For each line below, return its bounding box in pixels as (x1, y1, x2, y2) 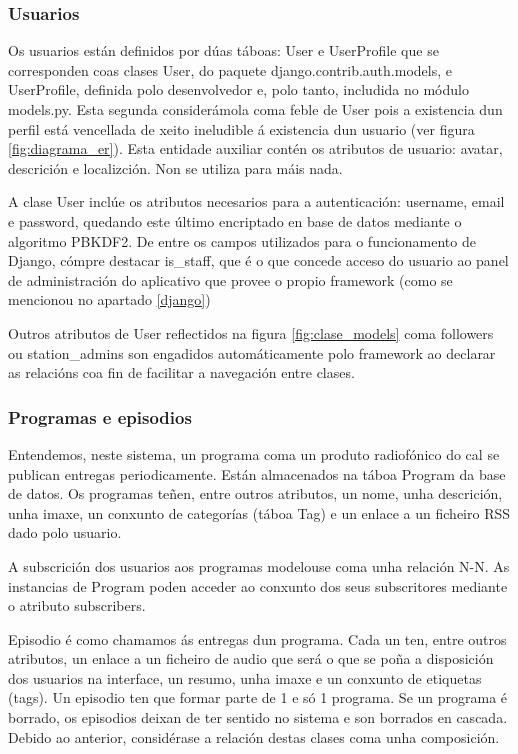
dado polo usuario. (8, 522, 122, 543)
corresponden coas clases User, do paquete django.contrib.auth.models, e (8, 59, 452, 80)
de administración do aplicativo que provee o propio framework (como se (8, 269, 453, 290)
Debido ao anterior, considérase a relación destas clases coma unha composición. (8, 726, 500, 747)
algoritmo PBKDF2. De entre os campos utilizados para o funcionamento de (8, 230, 476, 251)
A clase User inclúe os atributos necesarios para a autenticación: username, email (8, 191, 505, 212)
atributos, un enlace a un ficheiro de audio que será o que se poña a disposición (8, 648, 494, 669)
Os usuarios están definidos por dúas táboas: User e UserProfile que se (8, 40, 439, 61)
